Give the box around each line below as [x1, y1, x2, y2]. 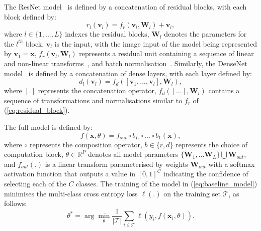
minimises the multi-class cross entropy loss [4, 188, 138, 198]
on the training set [163, 188, 221, 198]
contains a [208, 85, 240, 96]
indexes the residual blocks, [65, 29, 149, 39]
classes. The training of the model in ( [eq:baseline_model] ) [76, 178, 257, 188]
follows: [4, 198, 27, 208]
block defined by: [4, 11, 56, 22]
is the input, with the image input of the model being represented [54, 38, 257, 49]
